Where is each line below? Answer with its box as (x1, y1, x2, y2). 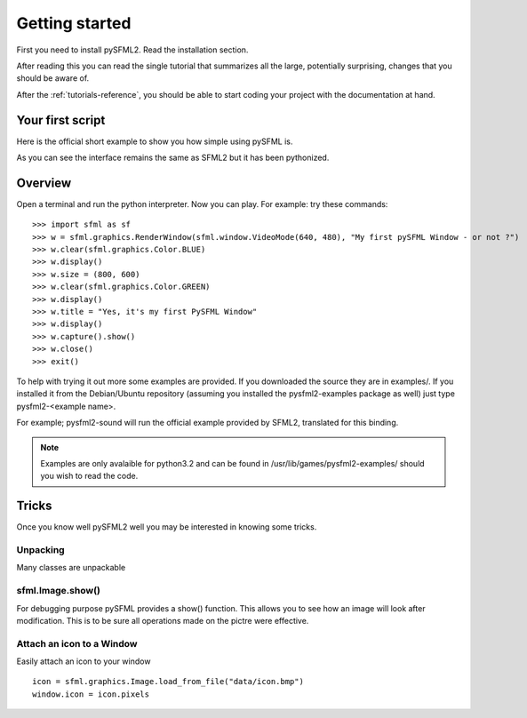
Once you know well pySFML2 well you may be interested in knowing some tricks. (16, 522, 317, 532)
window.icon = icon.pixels (32, 689, 150, 699)
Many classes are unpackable (16, 562, 126, 573)
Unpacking (16, 544, 66, 556)
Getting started (16, 13, 132, 33)
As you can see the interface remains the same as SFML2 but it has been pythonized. (16, 152, 330, 164)
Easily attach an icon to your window (16, 656, 151, 666)
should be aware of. (16, 73, 90, 84)
